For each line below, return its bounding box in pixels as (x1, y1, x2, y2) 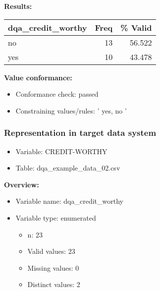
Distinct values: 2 (27, 279, 80, 290)
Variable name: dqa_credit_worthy (15, 196, 123, 206)
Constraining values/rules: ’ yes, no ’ (15, 105, 127, 116)
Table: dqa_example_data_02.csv (15, 163, 120, 173)
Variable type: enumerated (15, 212, 96, 223)
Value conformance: (4, 72, 72, 82)
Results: (4, 1, 32, 11)
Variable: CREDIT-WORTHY (15, 146, 107, 156)
